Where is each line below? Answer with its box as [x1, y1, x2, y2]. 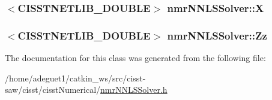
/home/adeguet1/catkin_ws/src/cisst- [5, 71, 146, 84]
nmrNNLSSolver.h [100, 83, 168, 96]
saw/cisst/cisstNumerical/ [5, 83, 101, 96]
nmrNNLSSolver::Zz [167, 28, 267, 43]
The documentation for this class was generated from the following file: [5, 51, 266, 64]
